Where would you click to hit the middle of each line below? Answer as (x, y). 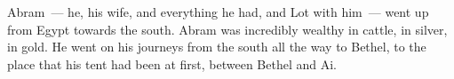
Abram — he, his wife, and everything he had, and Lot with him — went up (218, 12)
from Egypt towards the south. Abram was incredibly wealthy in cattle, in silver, (227, 29)
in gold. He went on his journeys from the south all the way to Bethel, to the (217, 47)
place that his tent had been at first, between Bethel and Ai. (172, 63)
